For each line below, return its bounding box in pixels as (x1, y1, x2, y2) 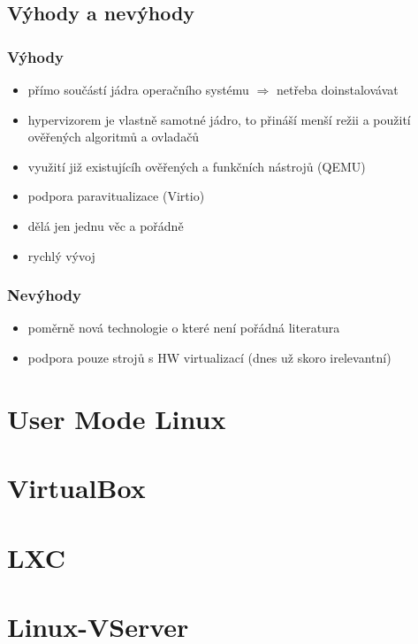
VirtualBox (7, 470, 146, 506)
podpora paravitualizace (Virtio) (27, 187, 205, 205)
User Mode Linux (7, 400, 226, 436)
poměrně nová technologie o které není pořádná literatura (27, 318, 340, 337)
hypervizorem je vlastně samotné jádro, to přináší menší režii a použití (27, 110, 411, 128)
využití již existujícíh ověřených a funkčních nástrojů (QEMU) (27, 157, 366, 175)
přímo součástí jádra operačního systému (27, 80, 249, 98)
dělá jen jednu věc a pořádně (27, 216, 184, 234)
